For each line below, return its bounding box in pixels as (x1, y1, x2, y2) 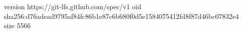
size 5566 (4, 20, 31, 31)
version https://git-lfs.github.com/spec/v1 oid (4, 1, 142, 11)
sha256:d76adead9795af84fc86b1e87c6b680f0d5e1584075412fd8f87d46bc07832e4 (4, 11, 239, 21)
